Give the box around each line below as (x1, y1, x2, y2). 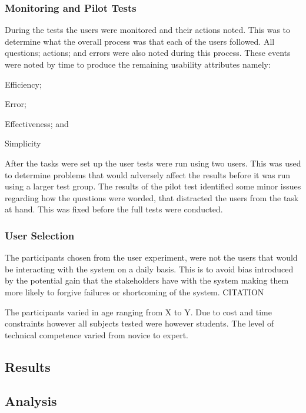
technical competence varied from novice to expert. (5, 328, 188, 341)
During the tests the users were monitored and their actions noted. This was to (5, 24, 291, 36)
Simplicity (5, 137, 41, 149)
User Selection (5, 228, 75, 242)
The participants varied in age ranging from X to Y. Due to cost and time (5, 305, 272, 318)
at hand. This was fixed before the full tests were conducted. (5, 203, 223, 215)
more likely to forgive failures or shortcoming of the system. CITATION (5, 285, 264, 298)
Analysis (5, 392, 57, 410)
